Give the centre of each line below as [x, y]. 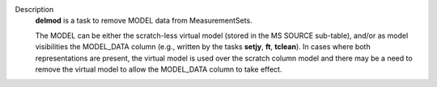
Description [34, 9]
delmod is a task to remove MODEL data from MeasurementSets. [144, 21]
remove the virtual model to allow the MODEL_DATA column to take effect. [159, 69]
